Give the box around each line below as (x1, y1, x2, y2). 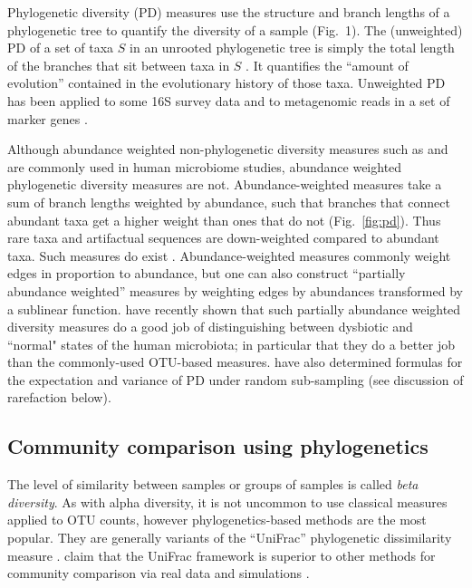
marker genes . (7, 109, 88, 128)
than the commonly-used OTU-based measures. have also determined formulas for (7, 352, 463, 371)
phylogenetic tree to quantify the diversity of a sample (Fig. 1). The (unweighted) (7, 20, 463, 39)
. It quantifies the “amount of (246, 55, 409, 74)
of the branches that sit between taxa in (7, 55, 230, 74)
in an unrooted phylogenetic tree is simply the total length (130, 38, 455, 57)
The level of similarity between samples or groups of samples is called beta (7, 475, 419, 494)
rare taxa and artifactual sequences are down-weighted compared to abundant (7, 228, 439, 247)
